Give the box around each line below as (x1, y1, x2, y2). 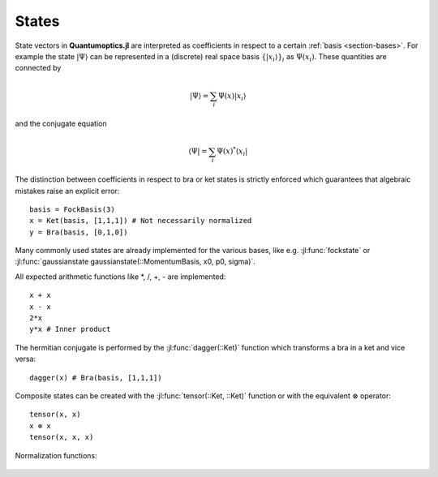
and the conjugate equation (15, 118, 107, 129)
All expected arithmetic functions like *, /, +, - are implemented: (15, 272, 226, 281)
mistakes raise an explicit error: (15, 186, 120, 196)
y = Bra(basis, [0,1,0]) (29, 227, 128, 237)
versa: (15, 354, 36, 364)
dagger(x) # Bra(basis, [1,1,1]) (29, 373, 162, 382)
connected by (15, 63, 62, 73)
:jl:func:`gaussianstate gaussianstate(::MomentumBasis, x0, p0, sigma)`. (15, 256, 255, 267)
